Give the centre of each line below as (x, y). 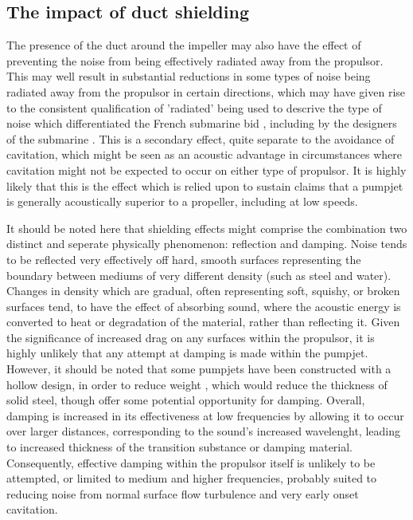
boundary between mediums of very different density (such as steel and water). (199, 275)
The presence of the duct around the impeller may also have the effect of (184, 45)
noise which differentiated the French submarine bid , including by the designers (202, 123)
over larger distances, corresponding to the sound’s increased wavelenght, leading (203, 431)
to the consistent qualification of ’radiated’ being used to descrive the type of (194, 107)
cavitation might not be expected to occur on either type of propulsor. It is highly (206, 169)
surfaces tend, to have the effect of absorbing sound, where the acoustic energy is (204, 306)
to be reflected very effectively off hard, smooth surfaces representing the (184, 259)
